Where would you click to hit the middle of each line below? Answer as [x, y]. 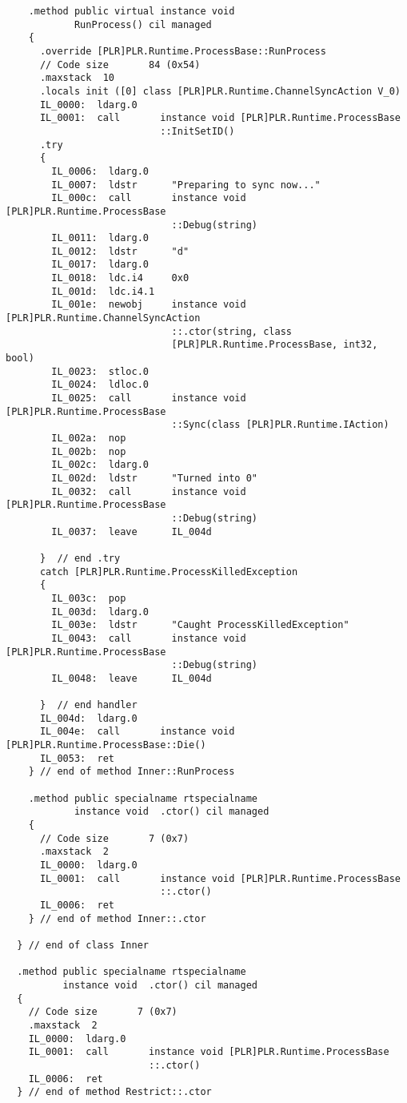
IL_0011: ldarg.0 [100, 238]
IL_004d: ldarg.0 [88, 718]
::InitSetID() [198, 131]
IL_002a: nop [89, 438]
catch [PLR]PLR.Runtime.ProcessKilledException [169, 572]
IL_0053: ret [77, 758]
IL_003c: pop [89, 598]
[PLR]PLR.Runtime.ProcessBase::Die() [106, 745]
